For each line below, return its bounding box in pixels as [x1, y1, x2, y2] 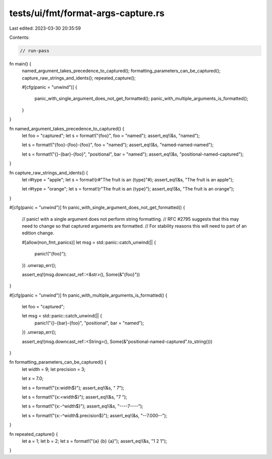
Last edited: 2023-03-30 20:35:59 [9, 25, 81, 31]
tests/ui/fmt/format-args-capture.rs [9, 8, 165, 19]
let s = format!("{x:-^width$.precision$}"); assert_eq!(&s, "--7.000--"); [22, 412, 167, 418]
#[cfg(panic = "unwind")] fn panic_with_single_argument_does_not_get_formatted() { [9, 205, 185, 211]
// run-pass [20, 48, 50, 53]
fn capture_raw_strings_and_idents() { [9, 169, 88, 176]
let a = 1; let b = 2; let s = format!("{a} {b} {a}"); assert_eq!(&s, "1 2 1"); [22, 438, 167, 444]
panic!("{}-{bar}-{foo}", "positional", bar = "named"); [34, 320, 145, 326]
